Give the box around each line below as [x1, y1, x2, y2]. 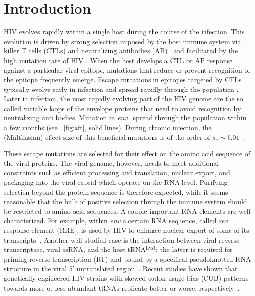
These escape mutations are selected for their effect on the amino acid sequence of [4, 148, 251, 159]
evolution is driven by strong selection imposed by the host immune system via [4, 36, 241, 46]
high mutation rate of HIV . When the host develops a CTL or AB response [4, 55, 233, 65]
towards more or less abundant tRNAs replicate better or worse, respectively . [4, 282, 240, 293]
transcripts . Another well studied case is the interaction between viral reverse [4, 234, 240, 245]
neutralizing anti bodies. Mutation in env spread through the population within [4, 113, 247, 123]
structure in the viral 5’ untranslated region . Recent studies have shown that [4, 263, 238, 273]
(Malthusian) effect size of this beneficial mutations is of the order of [4, 132, 210, 142]
